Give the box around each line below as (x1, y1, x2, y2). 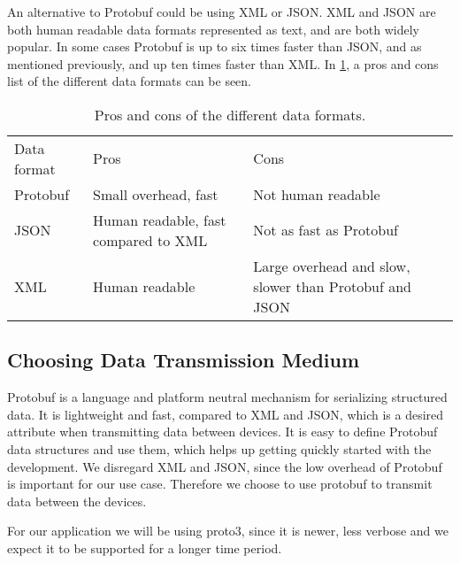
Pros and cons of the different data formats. (94, 104, 366, 125)
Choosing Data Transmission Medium (7, 346, 360, 374)
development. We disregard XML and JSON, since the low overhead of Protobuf (7, 457, 442, 475)
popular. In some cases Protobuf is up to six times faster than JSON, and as (7, 37, 422, 56)
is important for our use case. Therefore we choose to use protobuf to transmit (7, 474, 433, 493)
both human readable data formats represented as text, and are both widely (7, 19, 419, 38)
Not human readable (253, 183, 380, 204)
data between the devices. (7, 491, 147, 510)
